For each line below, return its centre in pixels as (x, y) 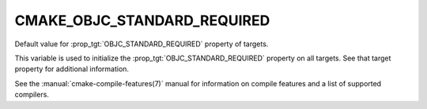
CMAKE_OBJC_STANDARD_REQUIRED (142, 20)
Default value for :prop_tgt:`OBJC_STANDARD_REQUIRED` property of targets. (142, 44)
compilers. (32, 95)
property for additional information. (72, 69)
